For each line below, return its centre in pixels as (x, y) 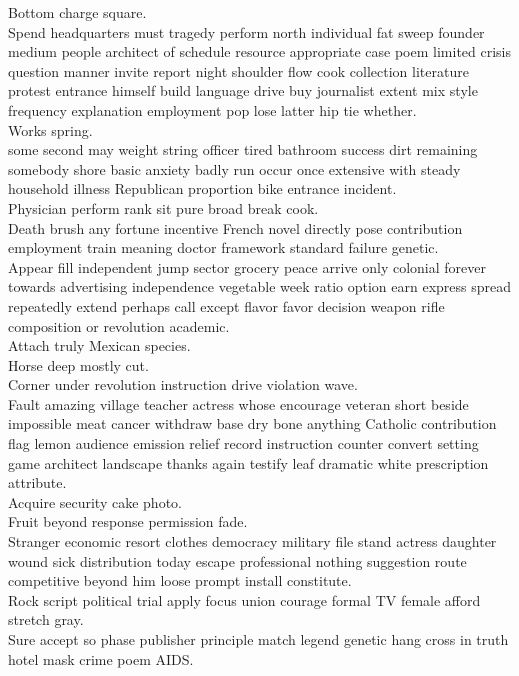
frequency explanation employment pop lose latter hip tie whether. (212, 109)
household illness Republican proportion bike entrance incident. (202, 188)
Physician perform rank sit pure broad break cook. (163, 207)
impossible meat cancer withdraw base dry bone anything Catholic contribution (252, 423)
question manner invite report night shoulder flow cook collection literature (238, 70)
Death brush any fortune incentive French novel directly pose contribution (235, 227)
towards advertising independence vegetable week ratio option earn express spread (260, 286)
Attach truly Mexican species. (99, 345)
